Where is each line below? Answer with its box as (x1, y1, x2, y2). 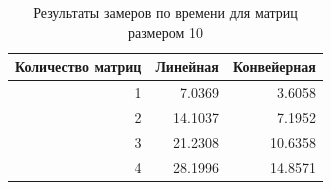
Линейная (155, 56, 219, 77)
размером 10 (128, 21, 203, 42)
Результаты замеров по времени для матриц (33, 2, 298, 22)
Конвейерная (232, 56, 316, 77)
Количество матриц (15, 56, 142, 77)
